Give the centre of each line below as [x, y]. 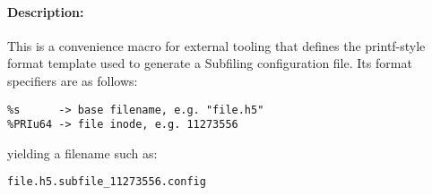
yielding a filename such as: [82, 153]
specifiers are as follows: [73, 80]
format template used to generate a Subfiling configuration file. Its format [210, 63]
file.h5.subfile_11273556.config [107, 182]
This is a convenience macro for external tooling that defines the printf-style [216, 45]
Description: [46, 11]
